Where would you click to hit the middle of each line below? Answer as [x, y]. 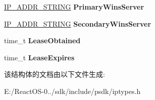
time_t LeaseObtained [42, 40]
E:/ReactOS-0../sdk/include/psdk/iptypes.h [72, 91]
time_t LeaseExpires [39, 57]
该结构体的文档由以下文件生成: [55, 74]
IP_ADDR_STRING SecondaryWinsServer [78, 23]
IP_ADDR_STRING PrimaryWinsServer [74, 7]
